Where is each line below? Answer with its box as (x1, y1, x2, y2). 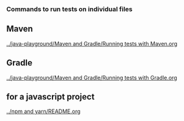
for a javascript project (6, 91, 95, 102)
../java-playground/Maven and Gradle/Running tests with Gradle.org (6, 74, 177, 81)
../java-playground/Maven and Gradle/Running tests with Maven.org (6, 40, 178, 47)
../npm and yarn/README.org (6, 108, 81, 115)
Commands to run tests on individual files (6, 5, 133, 13)
